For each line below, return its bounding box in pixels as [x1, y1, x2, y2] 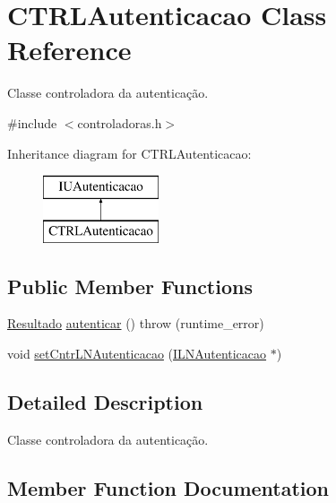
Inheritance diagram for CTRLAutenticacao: [7, 143, 252, 162]
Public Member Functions [7, 272, 253, 299]
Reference [7, 31, 132, 68]
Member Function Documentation [7, 473, 330, 501]
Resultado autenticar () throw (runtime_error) [7, 314, 264, 333]
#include [7, 113, 57, 132]
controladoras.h [77, 113, 162, 132]
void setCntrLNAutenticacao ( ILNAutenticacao [7, 344, 267, 363]
